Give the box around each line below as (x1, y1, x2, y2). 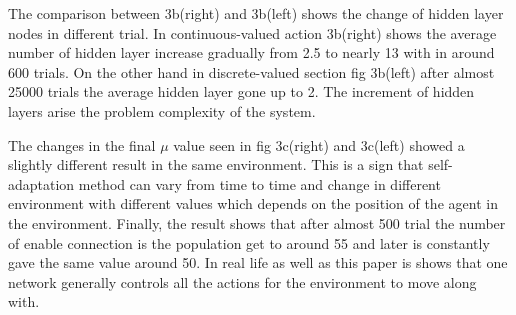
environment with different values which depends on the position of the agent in (8, 193, 498, 214)
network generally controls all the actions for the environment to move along (8, 271, 477, 292)
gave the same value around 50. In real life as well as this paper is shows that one (8, 252, 508, 273)
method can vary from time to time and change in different (78, 173, 441, 194)
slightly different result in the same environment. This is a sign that (8, 154, 424, 175)
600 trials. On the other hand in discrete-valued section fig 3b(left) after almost (8, 61, 495, 82)
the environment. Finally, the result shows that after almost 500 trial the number (8, 212, 506, 233)
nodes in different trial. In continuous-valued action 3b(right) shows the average (8, 22, 497, 43)
